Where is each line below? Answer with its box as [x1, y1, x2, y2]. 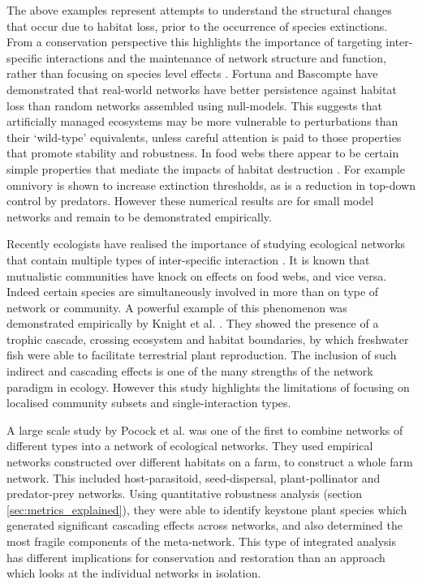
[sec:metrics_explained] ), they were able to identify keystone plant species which [6, 500, 407, 517]
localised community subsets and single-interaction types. [6, 394, 291, 411]
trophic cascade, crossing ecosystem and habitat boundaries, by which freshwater [6, 330, 409, 347]
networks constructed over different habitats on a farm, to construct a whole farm [6, 453, 413, 470]
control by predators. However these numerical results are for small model [6, 192, 374, 209]
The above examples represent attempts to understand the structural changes [6, 2, 392, 18]
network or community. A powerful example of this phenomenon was [6, 298, 347, 316]
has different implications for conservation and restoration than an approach [6, 548, 385, 565]
